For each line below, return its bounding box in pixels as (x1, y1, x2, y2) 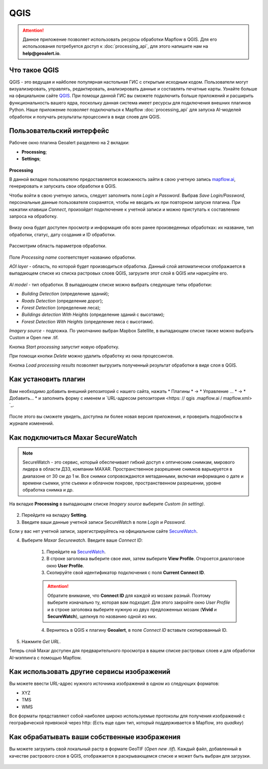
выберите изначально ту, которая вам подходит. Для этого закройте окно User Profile (47, 599, 230, 605)
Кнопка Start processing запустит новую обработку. (9, 344, 120, 350)
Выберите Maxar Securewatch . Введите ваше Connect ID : (21, 537, 143, 543)
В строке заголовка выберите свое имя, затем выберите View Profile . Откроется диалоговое (46, 556, 245, 562)
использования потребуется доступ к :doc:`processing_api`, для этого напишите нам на (22, 43, 208, 49)
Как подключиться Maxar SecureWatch (9, 433, 137, 442)
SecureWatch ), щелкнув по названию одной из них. (47, 613, 157, 619)
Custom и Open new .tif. (9, 335, 59, 341)
